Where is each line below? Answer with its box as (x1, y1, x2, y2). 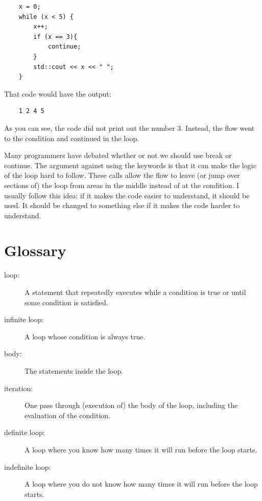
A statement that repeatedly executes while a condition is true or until (25, 287, 246, 297)
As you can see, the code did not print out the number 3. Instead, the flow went (4, 122, 255, 133)
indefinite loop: (4, 461, 51, 472)
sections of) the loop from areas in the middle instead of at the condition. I (4, 179, 240, 190)
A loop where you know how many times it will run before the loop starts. (25, 444, 257, 454)
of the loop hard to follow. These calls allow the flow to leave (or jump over (4, 170, 240, 180)
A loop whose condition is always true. (25, 331, 146, 341)
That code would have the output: (4, 88, 111, 99)
